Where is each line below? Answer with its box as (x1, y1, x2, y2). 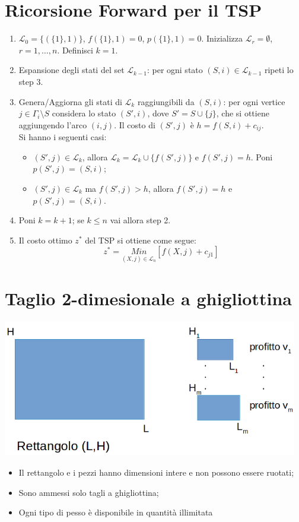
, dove (147, 107, 169, 119)
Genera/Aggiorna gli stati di (18, 95, 122, 107)
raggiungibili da (137, 95, 195, 107)
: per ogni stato (147, 64, 203, 76)
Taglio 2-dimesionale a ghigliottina (5, 286, 292, 310)
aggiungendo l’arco (18, 118, 87, 131)
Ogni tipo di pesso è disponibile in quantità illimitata (18, 506, 213, 518)
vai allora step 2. (110, 214, 171, 226)
